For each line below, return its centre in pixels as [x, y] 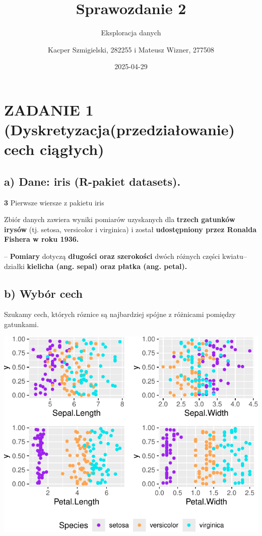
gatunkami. [21, 324]
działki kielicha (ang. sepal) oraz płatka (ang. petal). [96, 266]
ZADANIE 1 [49, 109]
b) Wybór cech [43, 293]
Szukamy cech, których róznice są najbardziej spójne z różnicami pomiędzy [120, 314]
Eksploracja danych [131, 33]
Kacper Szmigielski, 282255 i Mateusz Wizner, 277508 [131, 49]
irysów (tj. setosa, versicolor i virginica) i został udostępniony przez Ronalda [130, 229]
